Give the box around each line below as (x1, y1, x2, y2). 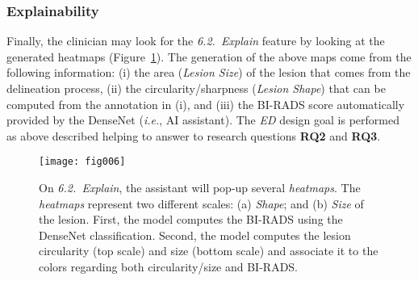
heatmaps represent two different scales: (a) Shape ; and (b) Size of (39, 195, 364, 212)
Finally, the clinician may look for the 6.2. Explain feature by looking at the (6, 32, 385, 49)
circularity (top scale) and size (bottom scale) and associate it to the (39, 242, 378, 259)
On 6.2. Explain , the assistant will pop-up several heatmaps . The (39, 179, 361, 196)
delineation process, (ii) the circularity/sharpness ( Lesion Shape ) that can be (6, 80, 386, 96)
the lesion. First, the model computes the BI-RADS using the (39, 211, 343, 228)
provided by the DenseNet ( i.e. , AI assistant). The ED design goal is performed (6, 111, 400, 128)
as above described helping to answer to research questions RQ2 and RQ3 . (6, 127, 381, 144)
